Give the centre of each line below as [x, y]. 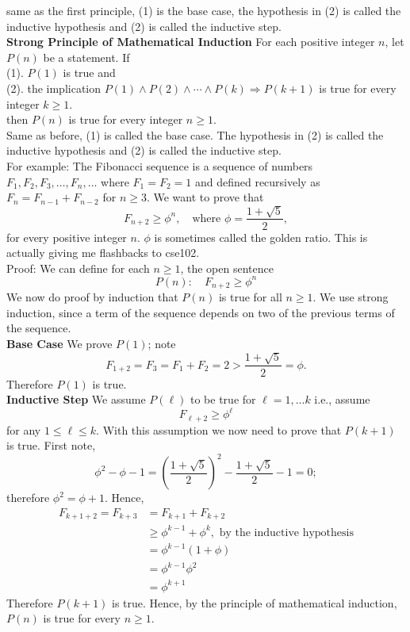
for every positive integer [67, 237]
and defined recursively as [257, 181]
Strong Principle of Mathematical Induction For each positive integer [191, 42]
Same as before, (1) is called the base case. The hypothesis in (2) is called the [195, 134]
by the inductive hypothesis [286, 532]
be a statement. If [86, 57]
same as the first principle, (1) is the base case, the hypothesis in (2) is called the [204, 10]
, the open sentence [227, 268]
